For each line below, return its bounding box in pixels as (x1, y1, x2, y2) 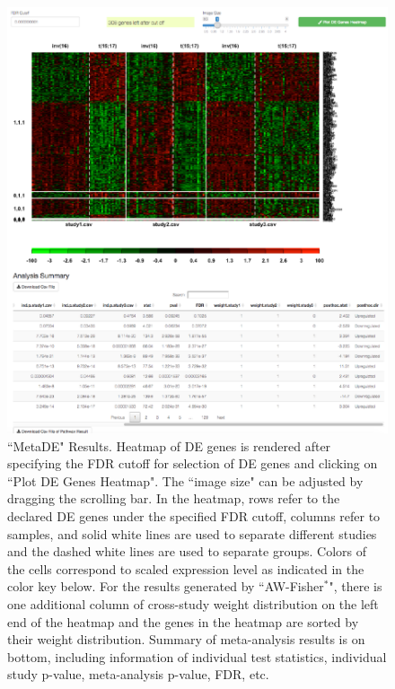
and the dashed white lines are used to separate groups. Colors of (7, 542, 366, 561)
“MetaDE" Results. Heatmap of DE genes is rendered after (7, 436, 331, 455)
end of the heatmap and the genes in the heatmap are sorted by (7, 612, 359, 631)
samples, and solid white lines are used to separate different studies (7, 524, 377, 543)
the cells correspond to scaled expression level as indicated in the (7, 559, 364, 578)
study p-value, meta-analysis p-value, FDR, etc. (7, 665, 269, 684)
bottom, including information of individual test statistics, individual (7, 647, 387, 666)
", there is (329, 577, 382, 596)
